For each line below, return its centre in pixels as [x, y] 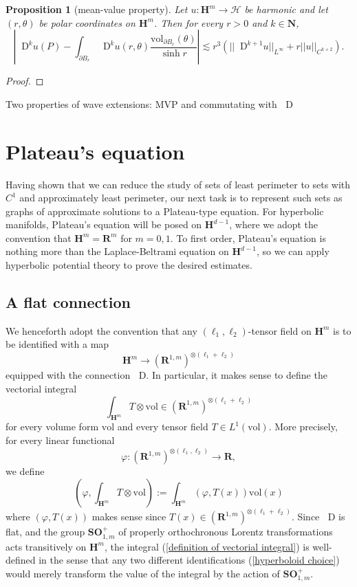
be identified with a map [57, 344]
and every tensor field [163, 427]
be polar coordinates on [87, 22]
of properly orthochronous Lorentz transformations [226, 532]
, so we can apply [293, 251]
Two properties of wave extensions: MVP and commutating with [141, 103]
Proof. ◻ [25, 81]
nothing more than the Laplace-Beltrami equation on [117, 251]
